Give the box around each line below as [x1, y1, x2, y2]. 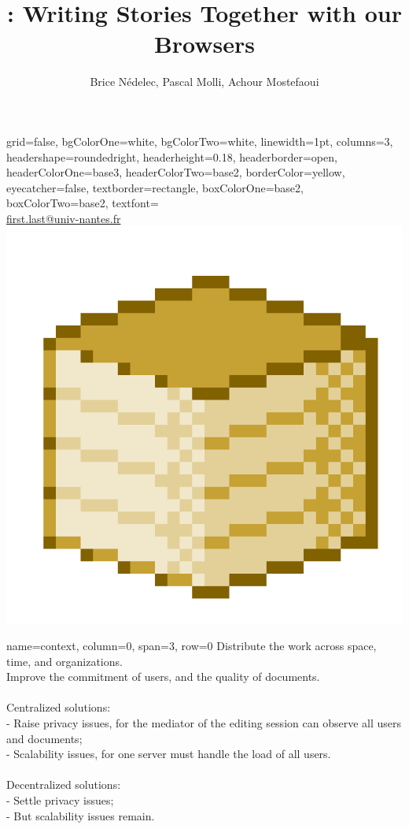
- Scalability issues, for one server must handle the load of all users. [6, 745, 331, 762]
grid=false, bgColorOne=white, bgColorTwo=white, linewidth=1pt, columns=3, [6, 132, 393, 149]
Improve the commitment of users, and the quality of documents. [6, 668, 320, 685]
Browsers [153, 28, 256, 60]
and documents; [6, 730, 83, 746]
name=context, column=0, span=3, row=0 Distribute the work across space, [6, 638, 377, 654]
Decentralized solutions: [6, 776, 121, 793]
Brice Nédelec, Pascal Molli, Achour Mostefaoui [90, 73, 319, 90]
